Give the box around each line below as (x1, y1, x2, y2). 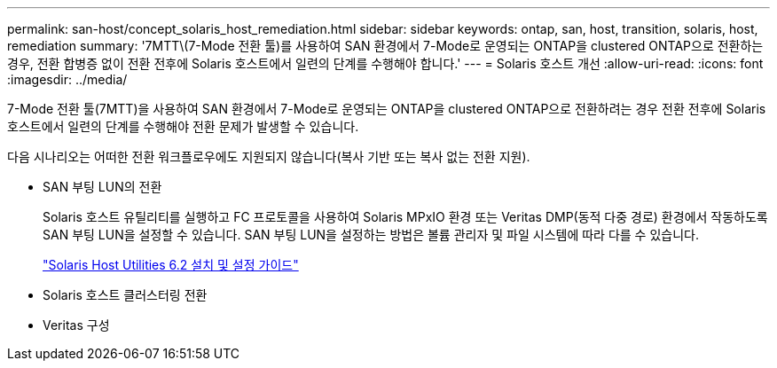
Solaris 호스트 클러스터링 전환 (43, 287, 208, 302)
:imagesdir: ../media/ (7, 72, 128, 87)
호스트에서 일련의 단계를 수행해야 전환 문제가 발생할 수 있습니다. (7, 119, 359, 134)
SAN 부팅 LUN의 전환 (43, 179, 162, 194)
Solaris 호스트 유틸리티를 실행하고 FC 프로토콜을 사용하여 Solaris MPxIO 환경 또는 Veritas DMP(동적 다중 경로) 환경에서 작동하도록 (43, 209, 768, 224)
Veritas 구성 (43, 317, 110, 333)
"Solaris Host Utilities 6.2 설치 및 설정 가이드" (43, 257, 299, 272)
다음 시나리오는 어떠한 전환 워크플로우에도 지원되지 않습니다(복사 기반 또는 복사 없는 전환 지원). (7, 149, 530, 164)
